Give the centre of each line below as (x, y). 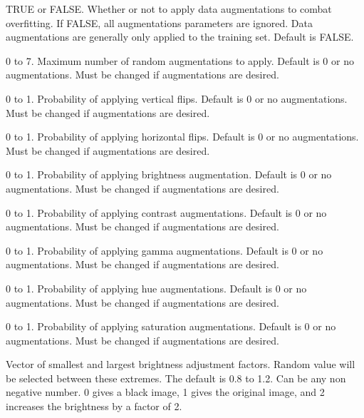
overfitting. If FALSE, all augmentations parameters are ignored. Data (159, 22)
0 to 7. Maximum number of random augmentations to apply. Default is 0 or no (180, 60)
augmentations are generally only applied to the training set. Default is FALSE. (180, 37)
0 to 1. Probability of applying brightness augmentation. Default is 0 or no (169, 174)
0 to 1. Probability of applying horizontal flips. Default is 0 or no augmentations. (182, 137)
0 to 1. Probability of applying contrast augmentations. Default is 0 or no (166, 212)
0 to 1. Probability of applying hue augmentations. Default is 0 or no (156, 288)
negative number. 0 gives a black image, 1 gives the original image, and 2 (165, 392)
